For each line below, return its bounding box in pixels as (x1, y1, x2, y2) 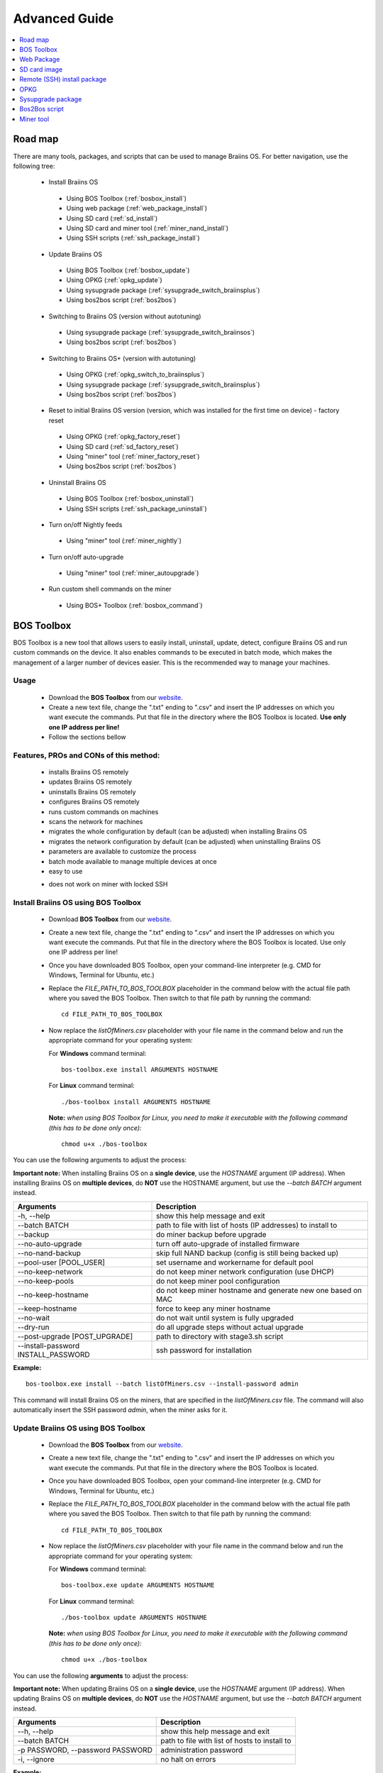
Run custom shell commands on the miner (48, 585, 172, 594)
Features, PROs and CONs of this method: (13, 750, 160, 760)
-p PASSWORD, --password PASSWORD (17, 1745, 152, 1755)
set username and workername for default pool (156, 1257, 313, 1267)
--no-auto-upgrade (17, 1238, 82, 1248)
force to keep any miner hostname (156, 1304, 271, 1313)
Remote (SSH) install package (19, 75, 106, 84)
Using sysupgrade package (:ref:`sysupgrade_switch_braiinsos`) (66, 328, 255, 337)
